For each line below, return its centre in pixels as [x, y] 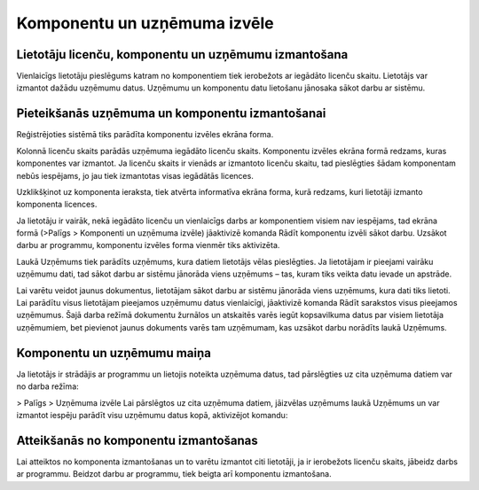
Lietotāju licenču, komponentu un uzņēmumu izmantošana [182, 54]
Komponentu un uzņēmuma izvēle [145, 23]
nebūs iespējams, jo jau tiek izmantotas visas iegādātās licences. [135, 175]
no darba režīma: [47, 386]
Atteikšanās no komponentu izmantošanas [137, 440]
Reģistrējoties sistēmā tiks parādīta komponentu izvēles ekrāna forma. [145, 135]
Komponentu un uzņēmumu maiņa [114, 353]
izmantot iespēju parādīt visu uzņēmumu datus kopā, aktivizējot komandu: [152, 415]
